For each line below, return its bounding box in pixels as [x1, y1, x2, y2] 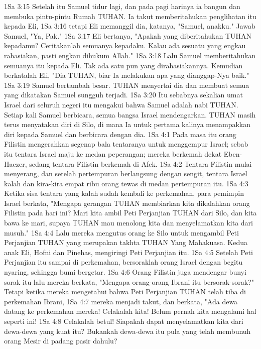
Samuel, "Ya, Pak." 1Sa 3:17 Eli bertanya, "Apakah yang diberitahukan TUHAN [4, 30, 252, 41]
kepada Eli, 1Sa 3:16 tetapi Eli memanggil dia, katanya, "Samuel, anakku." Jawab [4, 21, 255, 31]
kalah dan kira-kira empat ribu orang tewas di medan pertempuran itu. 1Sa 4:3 [4, 178, 248, 188]
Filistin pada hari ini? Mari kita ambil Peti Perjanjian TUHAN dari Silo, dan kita [4, 207, 257, 218]
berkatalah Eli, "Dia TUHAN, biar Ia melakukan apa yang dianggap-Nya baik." [4, 70, 249, 80]
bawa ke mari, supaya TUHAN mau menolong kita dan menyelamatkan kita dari [4, 217, 253, 228]
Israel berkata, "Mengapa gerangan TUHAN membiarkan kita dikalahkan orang [4, 197, 250, 208]
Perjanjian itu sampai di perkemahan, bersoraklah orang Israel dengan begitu [4, 257, 243, 267]
